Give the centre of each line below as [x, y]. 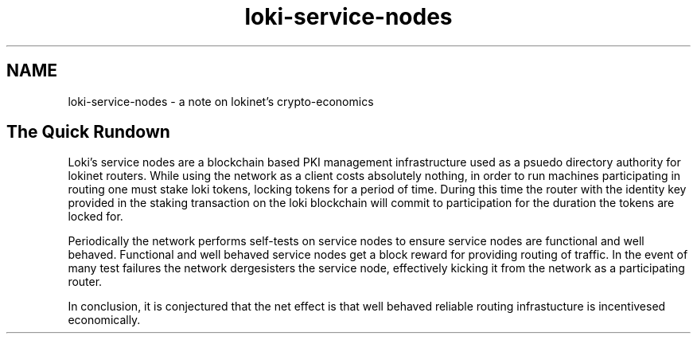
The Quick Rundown [88, 132]
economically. [104, 320]
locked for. [95, 217]
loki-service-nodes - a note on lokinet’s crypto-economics [221, 101]
